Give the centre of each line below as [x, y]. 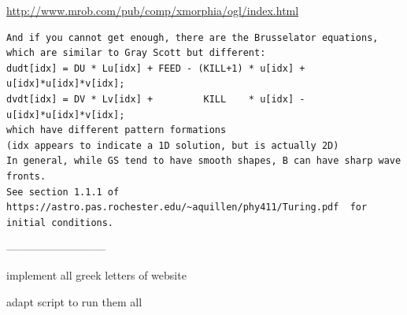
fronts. [26, 176]
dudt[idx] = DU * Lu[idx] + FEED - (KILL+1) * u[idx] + [156, 68]
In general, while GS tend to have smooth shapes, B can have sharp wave [204, 161]
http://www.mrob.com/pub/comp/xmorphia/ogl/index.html [153, 10]
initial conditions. [60, 222]
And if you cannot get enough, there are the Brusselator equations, [192, 37]
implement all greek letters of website [96, 274]
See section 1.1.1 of [63, 192]
